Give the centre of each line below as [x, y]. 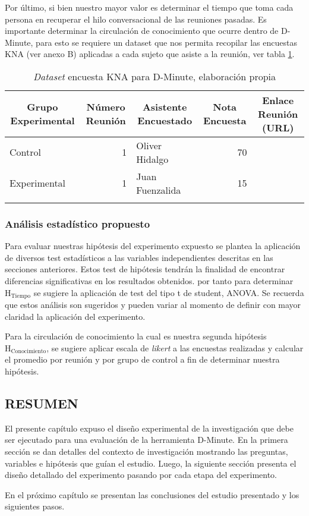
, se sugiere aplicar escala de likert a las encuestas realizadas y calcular [175, 347]
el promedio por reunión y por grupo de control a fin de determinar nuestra [142, 359]
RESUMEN [42, 403]
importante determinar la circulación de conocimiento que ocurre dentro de [142, 31]
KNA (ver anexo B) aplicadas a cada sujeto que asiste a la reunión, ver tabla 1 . [150, 54]
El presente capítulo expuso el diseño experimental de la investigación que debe [149, 428]
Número [106, 107]
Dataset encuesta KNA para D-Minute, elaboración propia [154, 76]
